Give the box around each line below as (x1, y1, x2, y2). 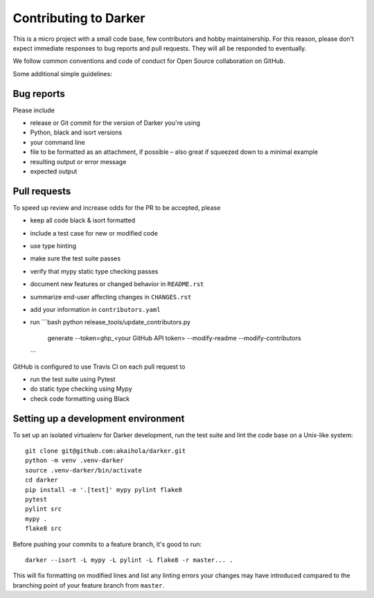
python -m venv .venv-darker (25, 457, 124, 464)
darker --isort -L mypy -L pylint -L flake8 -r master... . (25, 556, 233, 564)
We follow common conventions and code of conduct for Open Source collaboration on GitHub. (12, 57, 285, 65)
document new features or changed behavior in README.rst (30, 280, 204, 288)
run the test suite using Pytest (30, 375, 116, 383)
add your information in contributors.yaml (30, 306, 161, 313)
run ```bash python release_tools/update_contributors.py (30, 318, 190, 326)
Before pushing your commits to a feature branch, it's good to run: (12, 540, 202, 548)
